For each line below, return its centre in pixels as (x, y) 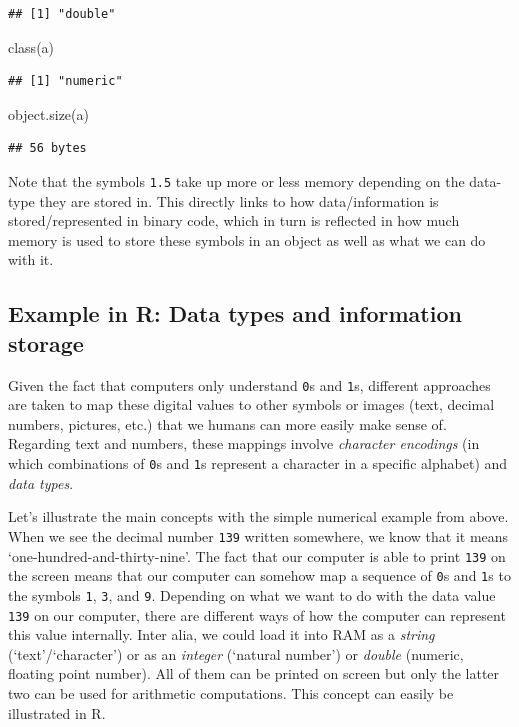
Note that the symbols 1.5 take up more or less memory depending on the (236, 180)
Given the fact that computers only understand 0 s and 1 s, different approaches (249, 384)
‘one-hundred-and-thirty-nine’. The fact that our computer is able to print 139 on (257, 555)
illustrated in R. (57, 712)
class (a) (31, 46)
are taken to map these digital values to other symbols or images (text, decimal (251, 404)
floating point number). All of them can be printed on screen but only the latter (254, 673)
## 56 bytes (47, 148)
